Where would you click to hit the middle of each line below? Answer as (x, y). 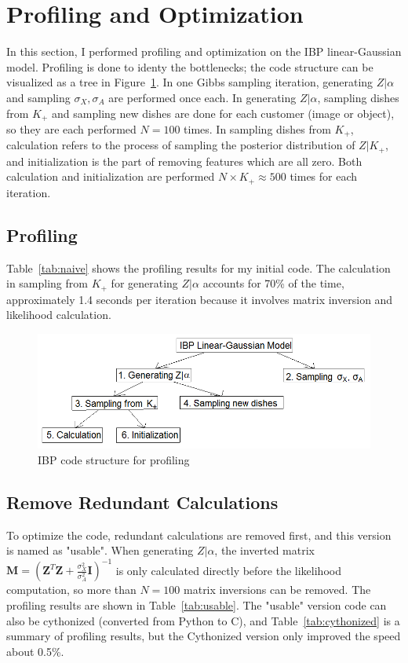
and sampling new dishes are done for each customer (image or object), (223, 113)
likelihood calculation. (59, 315)
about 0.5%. (35, 651)
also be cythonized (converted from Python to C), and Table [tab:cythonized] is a (203, 620)
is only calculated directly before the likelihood (228, 570)
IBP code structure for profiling (114, 459)
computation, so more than (71, 590)
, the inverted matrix (264, 550)
